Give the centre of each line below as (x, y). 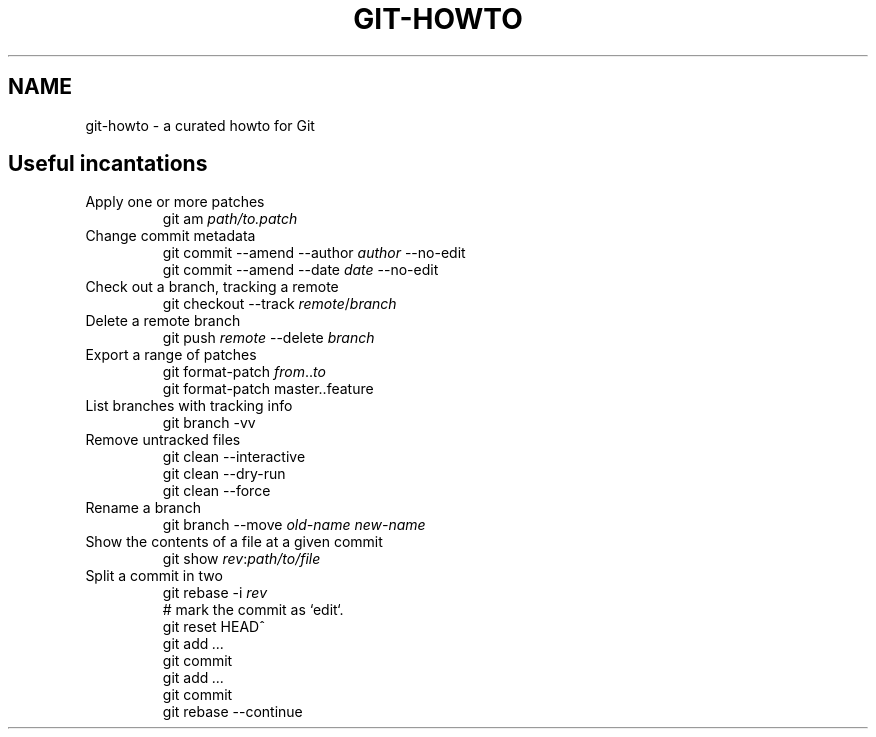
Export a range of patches (171, 355)
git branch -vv (209, 423)
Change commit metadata (170, 236)
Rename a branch (143, 508)
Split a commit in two (154, 576)
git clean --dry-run (224, 474)
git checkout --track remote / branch (279, 304)
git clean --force (216, 491)
